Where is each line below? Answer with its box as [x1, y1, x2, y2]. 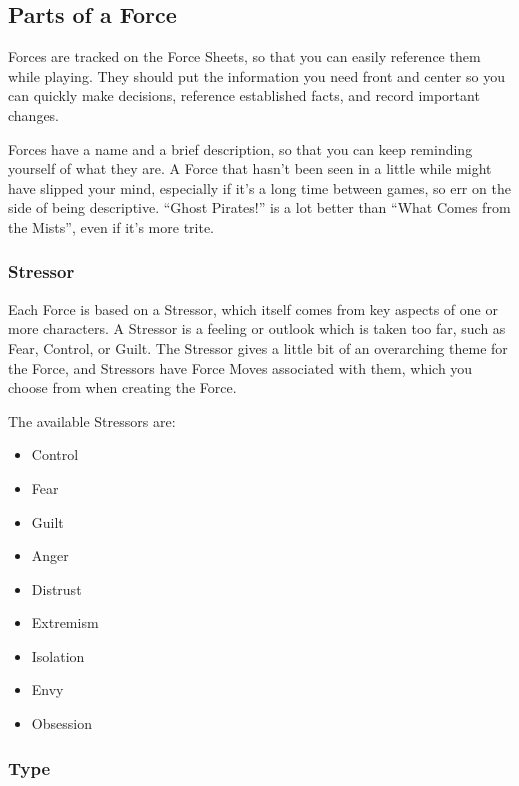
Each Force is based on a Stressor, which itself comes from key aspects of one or [8, 298, 498, 319]
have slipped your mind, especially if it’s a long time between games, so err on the [8, 177, 511, 198]
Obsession [31, 713, 92, 734]
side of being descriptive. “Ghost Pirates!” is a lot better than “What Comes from [8, 197, 511, 218]
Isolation [31, 645, 85, 666]
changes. [8, 104, 60, 125]
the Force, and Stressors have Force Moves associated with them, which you [8, 357, 473, 378]
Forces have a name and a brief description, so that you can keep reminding [8, 138, 473, 159]
